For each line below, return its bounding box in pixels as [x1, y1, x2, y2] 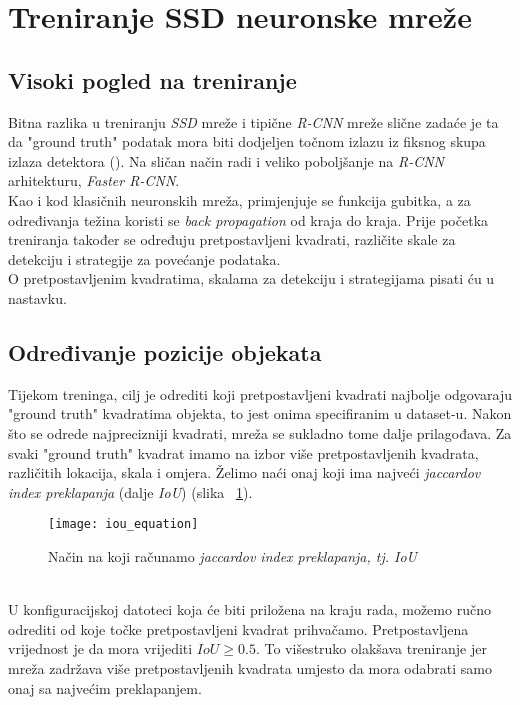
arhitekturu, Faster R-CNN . [8, 170, 180, 191]
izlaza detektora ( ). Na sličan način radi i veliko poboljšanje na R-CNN [8, 150, 444, 171]
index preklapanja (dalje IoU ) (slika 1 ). [8, 481, 253, 502]
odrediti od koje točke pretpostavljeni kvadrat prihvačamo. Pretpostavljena [8, 618, 469, 639]
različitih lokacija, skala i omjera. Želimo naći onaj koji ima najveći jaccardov [8, 462, 481, 483]
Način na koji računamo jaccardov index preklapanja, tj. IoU [48, 545, 418, 566]
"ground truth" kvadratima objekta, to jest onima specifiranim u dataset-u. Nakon [8, 403, 512, 424]
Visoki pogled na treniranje [8, 64, 297, 95]
